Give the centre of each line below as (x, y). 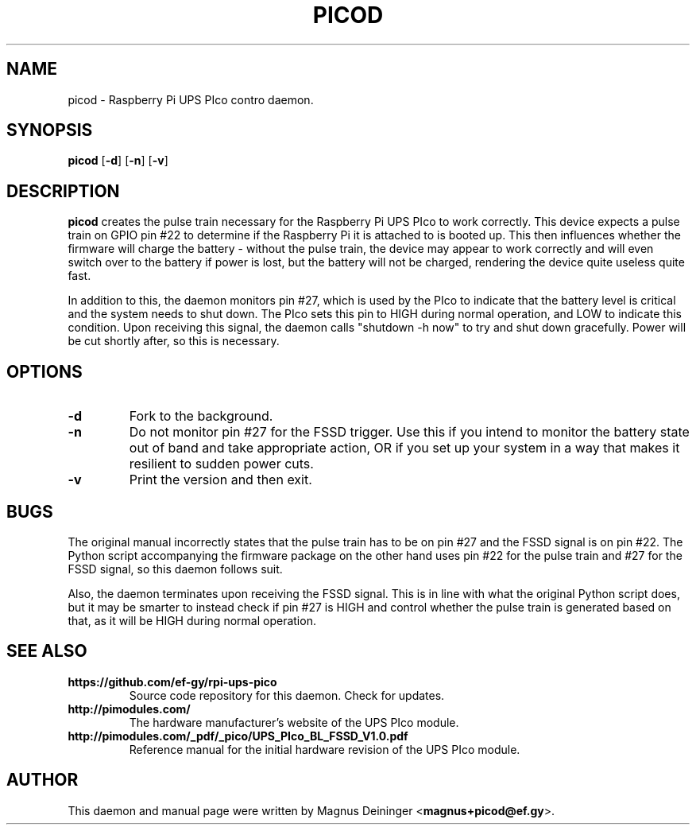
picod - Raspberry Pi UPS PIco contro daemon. (191, 99)
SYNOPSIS (50, 130)
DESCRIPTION (63, 191)
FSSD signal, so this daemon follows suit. (175, 569)
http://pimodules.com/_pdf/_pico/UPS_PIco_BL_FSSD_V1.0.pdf (238, 736)
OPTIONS (44, 371)
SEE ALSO (47, 651)
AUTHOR (43, 780)
